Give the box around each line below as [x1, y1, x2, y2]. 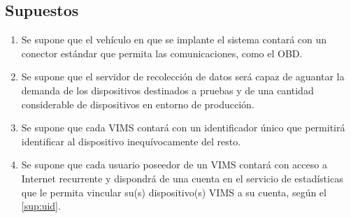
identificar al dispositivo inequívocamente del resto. [21, 133, 241, 148]
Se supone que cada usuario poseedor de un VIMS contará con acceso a [21, 157, 327, 172]
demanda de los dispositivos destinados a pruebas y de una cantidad [21, 82, 314, 97]
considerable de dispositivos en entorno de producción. [21, 96, 255, 111]
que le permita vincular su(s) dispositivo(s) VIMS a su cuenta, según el [21, 184, 327, 199]
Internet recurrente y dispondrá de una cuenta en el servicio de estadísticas [21, 170, 343, 185]
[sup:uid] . [21, 198, 61, 213]
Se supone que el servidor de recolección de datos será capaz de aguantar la [21, 69, 345, 84]
